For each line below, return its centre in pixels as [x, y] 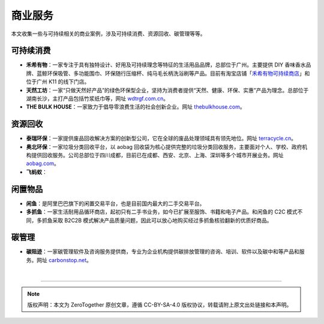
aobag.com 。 [43, 163]
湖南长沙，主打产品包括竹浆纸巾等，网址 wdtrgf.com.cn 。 [97, 98]
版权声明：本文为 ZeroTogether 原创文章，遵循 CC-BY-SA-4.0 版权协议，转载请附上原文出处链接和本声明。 [160, 305]
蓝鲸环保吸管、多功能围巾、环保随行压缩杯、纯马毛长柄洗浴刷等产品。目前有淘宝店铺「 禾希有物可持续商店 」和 [173, 73]
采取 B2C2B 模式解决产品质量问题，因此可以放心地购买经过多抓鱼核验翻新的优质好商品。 [162, 220]
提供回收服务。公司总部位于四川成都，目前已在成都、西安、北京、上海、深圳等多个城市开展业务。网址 [157, 155]
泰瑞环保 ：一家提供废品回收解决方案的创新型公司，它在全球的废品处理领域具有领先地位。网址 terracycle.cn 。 [161, 139]
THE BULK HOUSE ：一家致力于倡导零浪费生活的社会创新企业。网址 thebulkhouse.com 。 [136, 107]
